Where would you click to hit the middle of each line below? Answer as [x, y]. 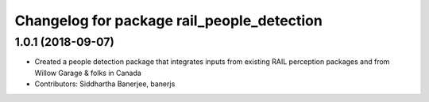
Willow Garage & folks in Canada [88, 73]
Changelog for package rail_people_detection [169, 21]
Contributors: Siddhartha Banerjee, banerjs [105, 84]
